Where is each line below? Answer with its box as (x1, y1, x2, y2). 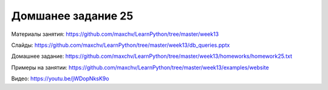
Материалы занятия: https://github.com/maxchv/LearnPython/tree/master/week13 (11, 30, 219, 38)
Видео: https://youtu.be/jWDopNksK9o (11, 75, 109, 82)
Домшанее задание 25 (11, 9, 134, 22)
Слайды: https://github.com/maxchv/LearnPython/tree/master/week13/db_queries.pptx (11, 41, 230, 49)
